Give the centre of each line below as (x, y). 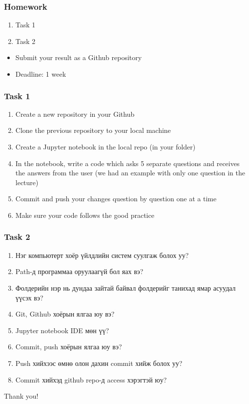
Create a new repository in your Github (75, 114)
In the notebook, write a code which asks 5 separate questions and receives (127, 163)
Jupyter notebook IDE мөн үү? (62, 330)
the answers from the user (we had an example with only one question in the (130, 173)
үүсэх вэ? (29, 297)
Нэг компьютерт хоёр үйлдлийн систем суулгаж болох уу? (102, 255)
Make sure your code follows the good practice (85, 215)
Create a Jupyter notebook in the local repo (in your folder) (105, 147)
